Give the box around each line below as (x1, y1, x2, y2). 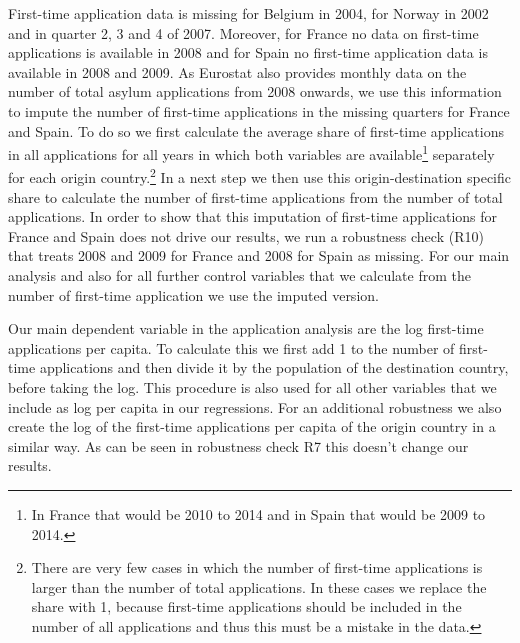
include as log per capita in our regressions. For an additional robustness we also (8, 396, 502, 417)
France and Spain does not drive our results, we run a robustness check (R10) (8, 225, 484, 246)
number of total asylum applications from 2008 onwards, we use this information (8, 81, 502, 102)
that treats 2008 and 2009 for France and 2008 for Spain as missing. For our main (8, 245, 510, 266)
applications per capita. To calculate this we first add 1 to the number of (8, 337, 455, 358)
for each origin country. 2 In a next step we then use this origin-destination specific (8, 164, 512, 188)
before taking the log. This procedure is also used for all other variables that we (8, 377, 497, 397)
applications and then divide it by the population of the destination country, (39, 357, 509, 378)
